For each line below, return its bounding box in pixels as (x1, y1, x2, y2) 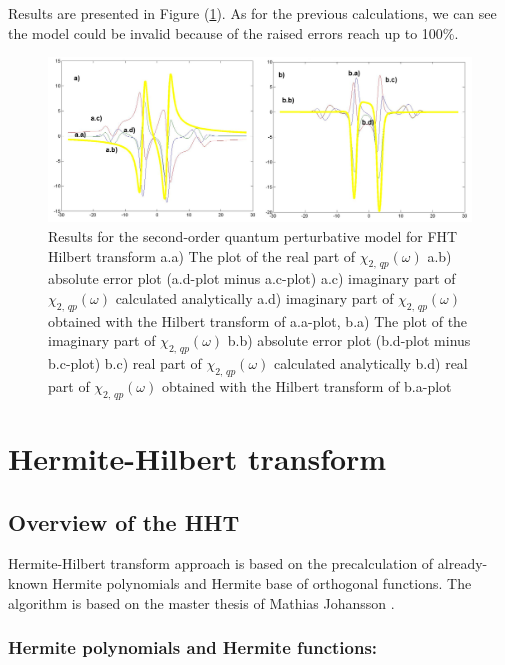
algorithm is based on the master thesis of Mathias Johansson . (8, 592, 395, 613)
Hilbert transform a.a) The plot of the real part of (48, 245, 356, 266)
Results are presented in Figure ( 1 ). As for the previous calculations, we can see (8, 3, 497, 23)
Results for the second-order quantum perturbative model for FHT (48, 225, 458, 246)
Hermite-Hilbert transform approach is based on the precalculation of (8, 553, 434, 574)
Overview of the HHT (8, 506, 240, 537)
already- (437, 553, 488, 574)
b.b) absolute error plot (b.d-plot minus (227, 330, 471, 351)
